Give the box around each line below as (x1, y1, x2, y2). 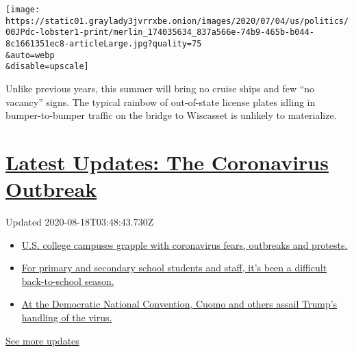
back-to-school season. (21, 273, 114, 288)
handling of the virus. (21, 310, 112, 324)
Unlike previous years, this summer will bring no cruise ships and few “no (5, 81, 315, 95)
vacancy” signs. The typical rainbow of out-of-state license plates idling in (5, 94, 316, 109)
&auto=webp (5, 50, 55, 60)
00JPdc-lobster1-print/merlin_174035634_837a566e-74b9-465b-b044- (5, 27, 315, 38)
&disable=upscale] (5, 62, 89, 72)
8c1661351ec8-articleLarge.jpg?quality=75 (5, 38, 202, 49)
